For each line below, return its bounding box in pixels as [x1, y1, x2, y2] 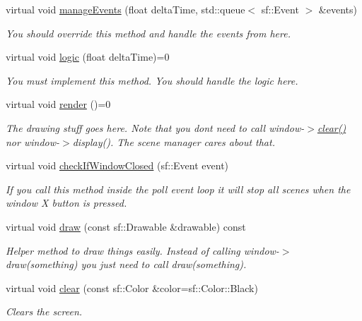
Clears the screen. [6, 304, 83, 319]
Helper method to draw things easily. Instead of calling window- [6, 243, 279, 258]
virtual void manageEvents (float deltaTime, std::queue [6, 2, 245, 16]
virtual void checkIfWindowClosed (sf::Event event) [6, 158, 229, 173]
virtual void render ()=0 [6, 97, 111, 111]
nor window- [6, 134, 60, 149]
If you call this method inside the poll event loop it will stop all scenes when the [6, 181, 351, 196]
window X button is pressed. [6, 195, 127, 210]
